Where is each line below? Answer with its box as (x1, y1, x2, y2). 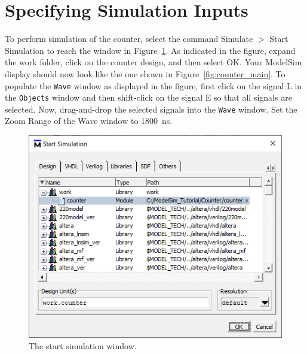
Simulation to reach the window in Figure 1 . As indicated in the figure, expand (5, 44, 296, 56)
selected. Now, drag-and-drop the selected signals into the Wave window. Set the (5, 102, 297, 115)
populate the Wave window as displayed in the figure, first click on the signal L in (5, 79, 302, 92)
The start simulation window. (29, 340, 137, 352)
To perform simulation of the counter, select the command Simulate (5, 32, 253, 45)
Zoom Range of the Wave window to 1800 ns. (5, 114, 173, 127)
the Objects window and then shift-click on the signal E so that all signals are (5, 91, 292, 104)
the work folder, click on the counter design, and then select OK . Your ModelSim (5, 56, 302, 68)
